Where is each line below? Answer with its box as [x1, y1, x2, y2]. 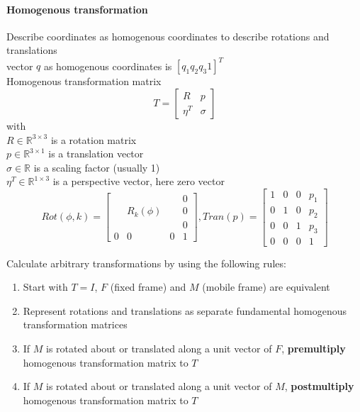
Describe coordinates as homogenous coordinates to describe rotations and [6, 28, 330, 43]
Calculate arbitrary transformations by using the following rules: [6, 255, 286, 270]
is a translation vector [48, 146, 144, 161]
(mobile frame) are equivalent [202, 279, 330, 294]
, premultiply [281, 340, 346, 355]
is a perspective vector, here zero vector [52, 174, 225, 189]
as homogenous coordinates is [43, 58, 172, 73]
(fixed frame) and [110, 279, 186, 294]
